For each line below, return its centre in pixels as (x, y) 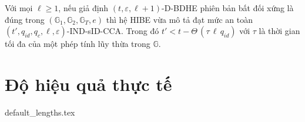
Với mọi (19, 8)
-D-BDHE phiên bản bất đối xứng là (228, 8)
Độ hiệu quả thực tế (88, 84)
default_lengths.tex (40, 112)
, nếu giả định (83, 8)
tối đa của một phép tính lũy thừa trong (78, 44)
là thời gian (279, 31)
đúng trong (25, 19)
